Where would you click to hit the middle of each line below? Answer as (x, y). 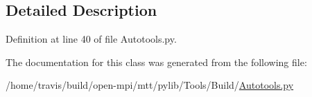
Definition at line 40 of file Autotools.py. (91, 39)
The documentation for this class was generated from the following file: (156, 62)
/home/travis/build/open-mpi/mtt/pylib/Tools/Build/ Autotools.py (150, 85)
